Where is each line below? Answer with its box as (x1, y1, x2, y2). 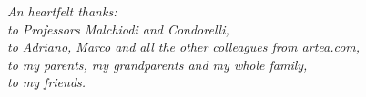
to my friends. (7, 73, 86, 92)
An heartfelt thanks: (7, 2, 117, 20)
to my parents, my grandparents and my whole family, (7, 54, 308, 73)
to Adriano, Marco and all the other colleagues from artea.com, (7, 37, 361, 56)
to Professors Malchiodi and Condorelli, (7, 19, 229, 38)
